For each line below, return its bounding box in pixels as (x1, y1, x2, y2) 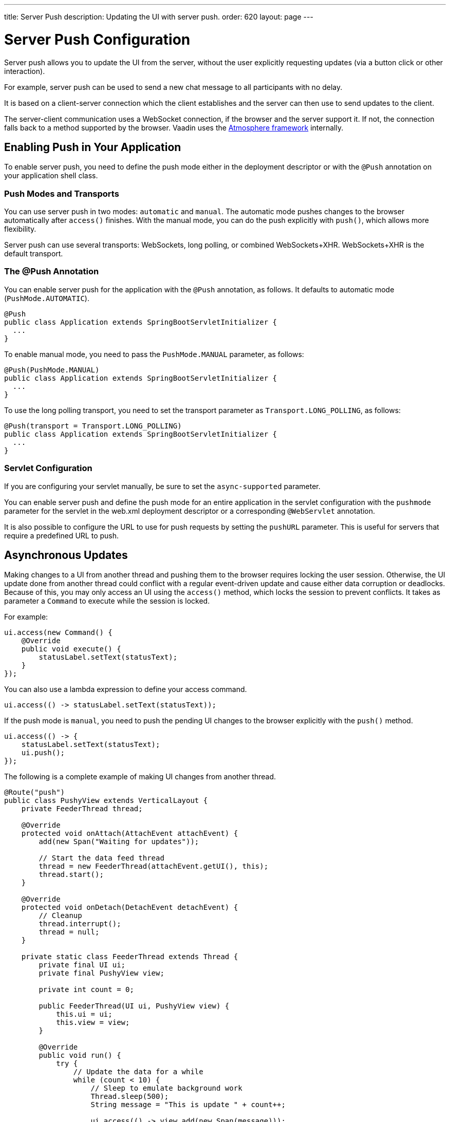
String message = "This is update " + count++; (90, 1100, 286, 1109)
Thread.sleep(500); (90, 1092, 169, 1101)
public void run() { (39, 1051, 121, 1060)
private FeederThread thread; (21, 805, 143, 813)
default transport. (4, 249, 63, 258)
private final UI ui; (39, 961, 126, 969)
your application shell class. (4, 171, 98, 180)
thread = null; (39, 928, 100, 937)
